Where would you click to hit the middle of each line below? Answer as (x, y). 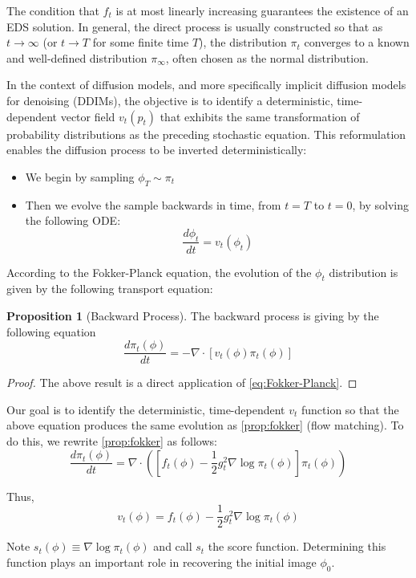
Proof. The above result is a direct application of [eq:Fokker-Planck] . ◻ (182, 383)
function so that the (350, 409)
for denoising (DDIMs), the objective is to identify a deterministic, (170, 100)
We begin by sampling (80, 176)
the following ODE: (73, 220)
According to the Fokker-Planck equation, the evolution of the (159, 272)
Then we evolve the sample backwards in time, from (153, 204)
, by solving (381, 204)
